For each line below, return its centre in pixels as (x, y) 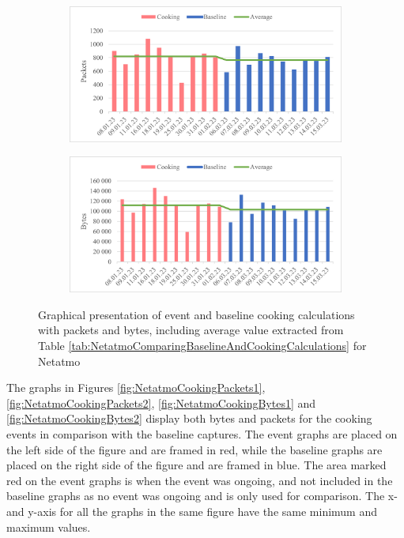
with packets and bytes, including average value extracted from (191, 330)
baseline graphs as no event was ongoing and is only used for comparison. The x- (202, 496)
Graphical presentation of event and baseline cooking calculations (196, 314)
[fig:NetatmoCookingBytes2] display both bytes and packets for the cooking (189, 418)
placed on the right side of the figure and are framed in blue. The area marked (196, 465)
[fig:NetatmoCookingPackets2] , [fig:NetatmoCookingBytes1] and (161, 403)
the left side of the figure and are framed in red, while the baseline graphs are (194, 449)
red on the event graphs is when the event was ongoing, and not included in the (200, 480)
